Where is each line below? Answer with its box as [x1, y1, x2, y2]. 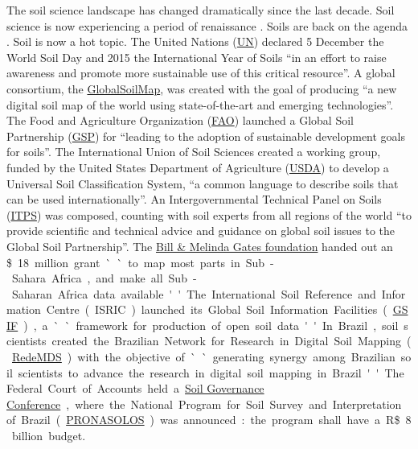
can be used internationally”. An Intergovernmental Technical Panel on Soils [6, 191, 382, 208]
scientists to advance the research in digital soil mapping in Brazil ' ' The [18, 364, 404, 381]
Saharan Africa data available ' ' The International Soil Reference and [11, 285, 376, 302]
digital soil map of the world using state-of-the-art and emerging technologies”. [6, 96, 394, 113]
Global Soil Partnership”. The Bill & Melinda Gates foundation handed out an [6, 237, 393, 254]
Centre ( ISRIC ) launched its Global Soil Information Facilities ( [46, 301, 387, 318]
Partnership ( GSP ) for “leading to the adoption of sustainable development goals [6, 127, 406, 144]
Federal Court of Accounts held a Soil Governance [6, 380, 264, 397]
